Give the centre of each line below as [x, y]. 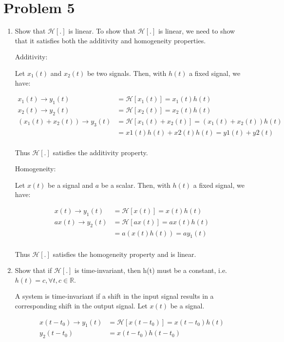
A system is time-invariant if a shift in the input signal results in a [114, 296]
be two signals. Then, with [127, 73]
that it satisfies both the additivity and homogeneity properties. [110, 40]
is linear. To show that [102, 31]
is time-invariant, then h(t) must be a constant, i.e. [151, 270]
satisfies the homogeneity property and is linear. [124, 254]
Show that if [33, 270]
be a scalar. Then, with [136, 185]
